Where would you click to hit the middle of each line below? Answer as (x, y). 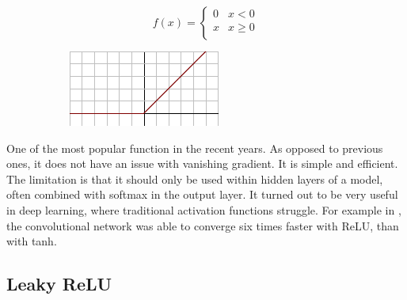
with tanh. (32, 241)
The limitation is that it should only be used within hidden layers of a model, (195, 178)
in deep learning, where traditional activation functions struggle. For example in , (204, 209)
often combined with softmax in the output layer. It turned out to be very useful (202, 194)
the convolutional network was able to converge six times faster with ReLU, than (203, 225)
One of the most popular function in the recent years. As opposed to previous (195, 148)
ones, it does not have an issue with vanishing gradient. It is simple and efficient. (202, 163)
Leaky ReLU (59, 284)
